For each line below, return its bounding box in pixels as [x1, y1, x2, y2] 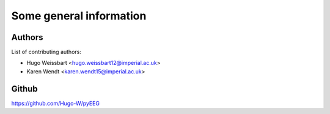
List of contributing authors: [11, 49, 82, 56]
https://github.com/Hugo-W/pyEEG [11, 99, 100, 107]
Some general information [11, 9, 147, 22]
